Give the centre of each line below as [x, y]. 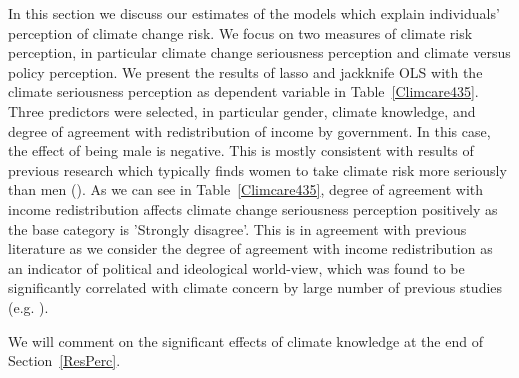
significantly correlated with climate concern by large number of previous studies [255, 287]
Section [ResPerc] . [64, 360]
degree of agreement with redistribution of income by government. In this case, [249, 130]
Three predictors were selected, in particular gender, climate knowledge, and [242, 110]
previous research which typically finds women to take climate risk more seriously [257, 169]
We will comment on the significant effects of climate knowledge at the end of [245, 340]
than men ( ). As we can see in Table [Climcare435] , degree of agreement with [246, 189]
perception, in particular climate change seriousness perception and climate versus [259, 52]
